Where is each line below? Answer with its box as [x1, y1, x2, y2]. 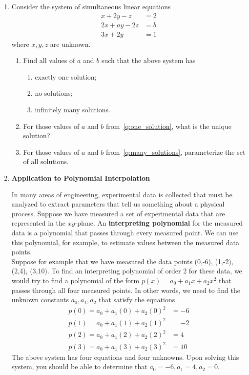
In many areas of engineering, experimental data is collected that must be [11, 189, 232, 199]
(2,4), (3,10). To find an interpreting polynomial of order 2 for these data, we [11, 266, 242, 276]
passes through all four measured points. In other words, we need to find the [11, 285, 240, 295]
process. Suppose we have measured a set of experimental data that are [11, 208, 225, 218]
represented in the [11, 218, 66, 228]
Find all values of [23, 55, 75, 65]
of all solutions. [23, 156, 69, 167]
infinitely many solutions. [35, 104, 110, 115]
